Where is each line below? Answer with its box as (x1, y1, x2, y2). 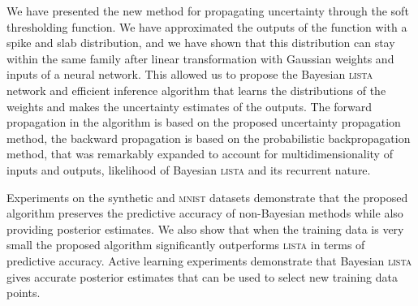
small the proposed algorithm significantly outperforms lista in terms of (6, 236, 365, 253)
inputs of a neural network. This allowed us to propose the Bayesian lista (6, 66, 373, 83)
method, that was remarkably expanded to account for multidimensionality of (6, 145, 393, 162)
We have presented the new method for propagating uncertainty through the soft (6, 2, 409, 19)
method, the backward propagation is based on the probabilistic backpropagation (6, 129, 411, 146)
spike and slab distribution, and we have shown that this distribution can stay (6, 34, 395, 51)
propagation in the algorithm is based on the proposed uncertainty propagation (6, 114, 401, 131)
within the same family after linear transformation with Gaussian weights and (6, 50, 394, 67)
